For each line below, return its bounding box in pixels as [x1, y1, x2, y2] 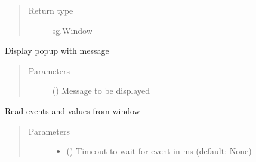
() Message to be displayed [52, 84, 150, 97]
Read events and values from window [5, 104, 140, 117]
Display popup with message [5, 44, 109, 57]
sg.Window [52, 24, 92, 36]
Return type [28, 4, 73, 16]
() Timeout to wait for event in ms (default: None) [66, 145, 252, 157]
